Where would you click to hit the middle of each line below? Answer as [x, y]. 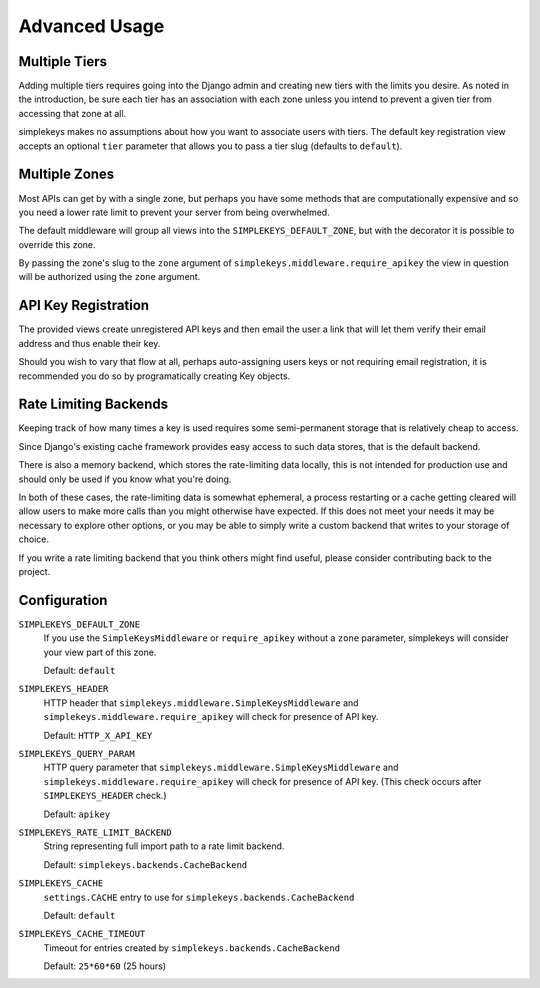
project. [34, 571]
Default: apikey [77, 814]
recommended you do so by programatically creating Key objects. [154, 376]
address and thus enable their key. [89, 343]
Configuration [63, 600]
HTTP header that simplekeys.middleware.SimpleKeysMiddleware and [201, 702]
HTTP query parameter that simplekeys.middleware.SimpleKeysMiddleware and [221, 767]
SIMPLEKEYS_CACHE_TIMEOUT [82, 934]
